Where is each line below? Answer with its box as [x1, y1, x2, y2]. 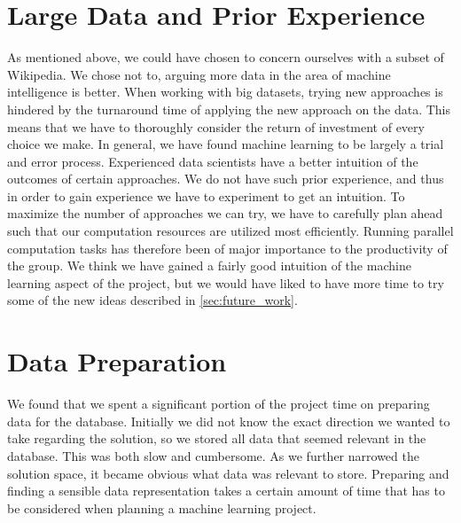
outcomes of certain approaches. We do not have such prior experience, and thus [7, 169, 444, 188]
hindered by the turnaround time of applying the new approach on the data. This [7, 99, 451, 118]
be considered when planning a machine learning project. [7, 498, 316, 517]
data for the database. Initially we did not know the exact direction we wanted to [7, 411, 450, 430]
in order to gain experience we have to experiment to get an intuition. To [7, 186, 405, 205]
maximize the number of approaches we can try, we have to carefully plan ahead [7, 204, 443, 222]
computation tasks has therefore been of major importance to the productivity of [7, 238, 448, 257]
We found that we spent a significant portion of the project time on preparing [7, 394, 430, 413]
